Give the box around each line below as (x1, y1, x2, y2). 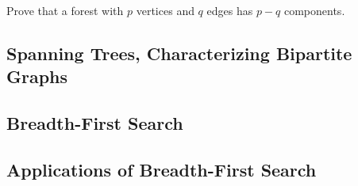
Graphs (6, 64, 68, 89)
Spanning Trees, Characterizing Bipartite (6, 40, 352, 65)
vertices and (136, 2, 194, 18)
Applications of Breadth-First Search (6, 157, 317, 181)
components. (283, 2, 345, 18)
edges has (206, 2, 253, 18)
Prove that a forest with (6, 2, 124, 18)
